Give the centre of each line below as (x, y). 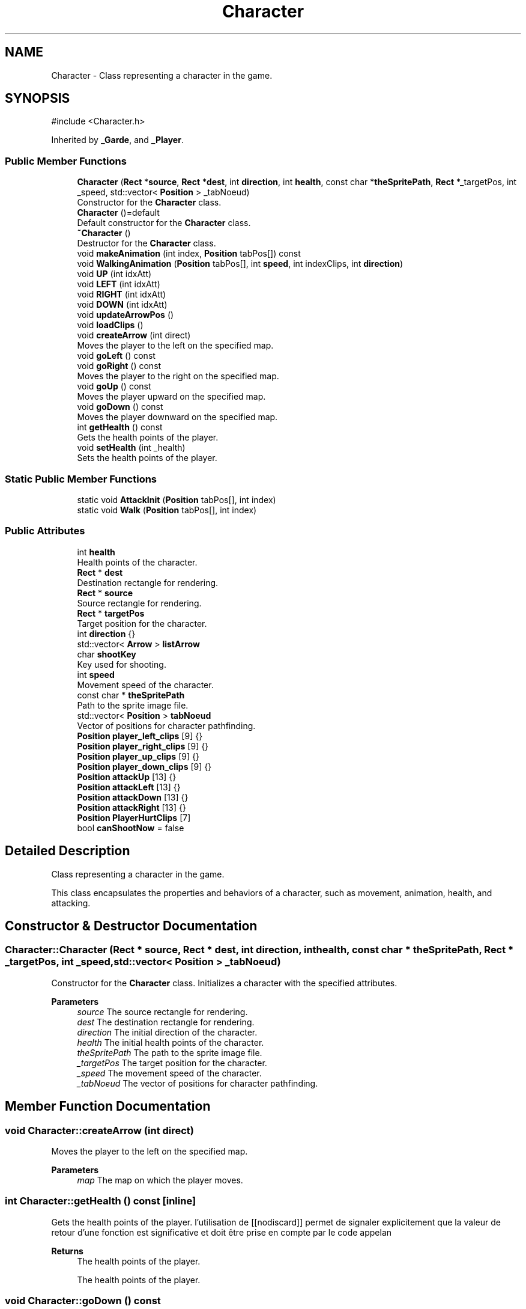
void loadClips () (110, 325)
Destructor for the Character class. (147, 243)
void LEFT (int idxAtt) (119, 284)
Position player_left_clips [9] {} (140, 736)
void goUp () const (114, 386)
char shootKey (107, 654)
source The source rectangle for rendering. (162, 1011)
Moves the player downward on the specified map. (177, 417)
